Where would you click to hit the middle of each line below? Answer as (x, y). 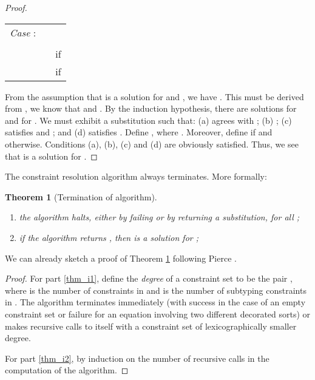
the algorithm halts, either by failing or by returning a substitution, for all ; (159, 217)
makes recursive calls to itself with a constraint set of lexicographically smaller (151, 326)
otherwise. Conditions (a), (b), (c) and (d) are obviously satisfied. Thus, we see (152, 144)
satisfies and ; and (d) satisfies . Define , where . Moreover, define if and (139, 132)
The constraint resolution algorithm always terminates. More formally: (136, 176)
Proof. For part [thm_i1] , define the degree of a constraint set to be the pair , (149, 278)
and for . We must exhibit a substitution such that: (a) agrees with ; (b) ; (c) (148, 120)
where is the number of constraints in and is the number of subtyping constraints (156, 290)
